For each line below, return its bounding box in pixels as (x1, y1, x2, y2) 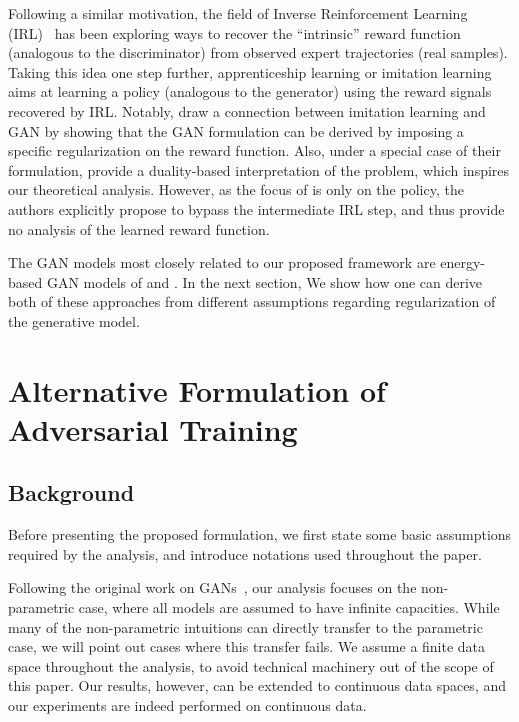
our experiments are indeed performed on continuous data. (8, 695, 367, 716)
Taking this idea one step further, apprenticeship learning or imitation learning (8, 61, 492, 82)
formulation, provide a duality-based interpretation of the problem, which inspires (8, 159, 510, 180)
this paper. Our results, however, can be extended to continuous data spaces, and (8, 675, 507, 696)
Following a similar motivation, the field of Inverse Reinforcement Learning (8, 3, 468, 23)
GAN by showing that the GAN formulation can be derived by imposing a (8, 120, 464, 141)
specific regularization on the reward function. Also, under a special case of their (8, 140, 501, 161)
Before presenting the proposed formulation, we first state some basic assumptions (8, 524, 512, 545)
